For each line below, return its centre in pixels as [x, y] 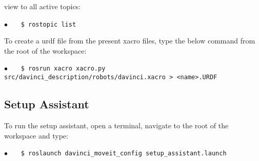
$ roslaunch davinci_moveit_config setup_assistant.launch [124, 154]
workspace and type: [36, 135]
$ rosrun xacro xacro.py [63, 69]
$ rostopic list [48, 24]
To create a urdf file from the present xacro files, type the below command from [130, 41]
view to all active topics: [43, 6]
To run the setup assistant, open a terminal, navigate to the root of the [116, 125]
